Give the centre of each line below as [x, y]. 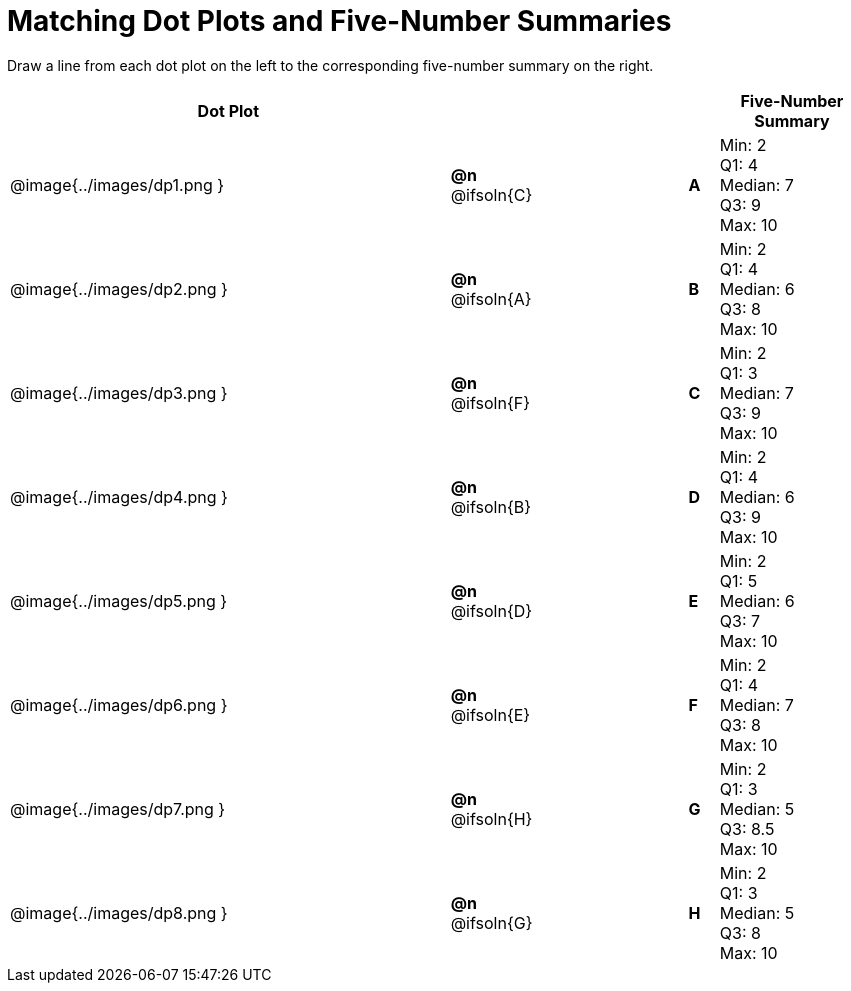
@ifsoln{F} [490, 402]
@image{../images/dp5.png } [119, 600]
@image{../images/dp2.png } [119, 288]
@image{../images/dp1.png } [117, 184]
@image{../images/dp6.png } [119, 704]
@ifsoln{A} [491, 298]
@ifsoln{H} [491, 818]
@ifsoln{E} [490, 714]
